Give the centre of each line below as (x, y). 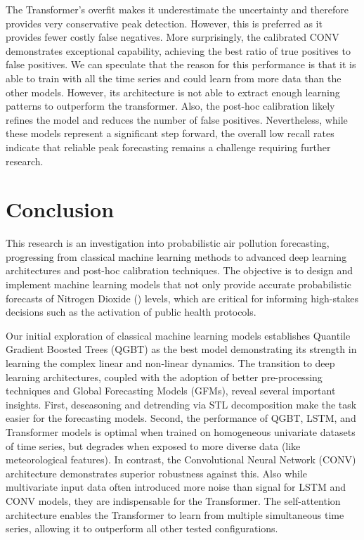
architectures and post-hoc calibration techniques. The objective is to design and (180, 270)
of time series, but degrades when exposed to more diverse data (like (153, 445)
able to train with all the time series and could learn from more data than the (174, 78)
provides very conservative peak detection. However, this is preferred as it (164, 23)
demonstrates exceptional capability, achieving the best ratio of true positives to (178, 50)
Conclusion (60, 209)
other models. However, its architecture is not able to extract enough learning (173, 92)
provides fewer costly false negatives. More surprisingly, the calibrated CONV (173, 37)
